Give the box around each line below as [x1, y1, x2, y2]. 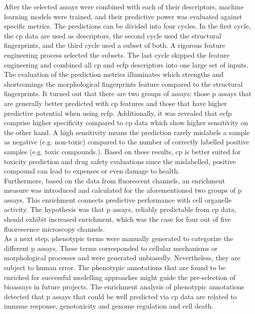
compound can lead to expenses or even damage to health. [4, 166, 180, 176]
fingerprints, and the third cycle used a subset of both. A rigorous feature [4, 40, 226, 50]
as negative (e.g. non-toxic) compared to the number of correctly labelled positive [4, 137, 250, 147]
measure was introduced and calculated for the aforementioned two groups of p [4, 185, 242, 195]
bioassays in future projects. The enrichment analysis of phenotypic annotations [4, 281, 244, 292]
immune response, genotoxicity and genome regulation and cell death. [4, 301, 214, 311]
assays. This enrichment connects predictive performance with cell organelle [4, 194, 232, 205]
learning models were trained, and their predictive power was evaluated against [4, 11, 242, 21]
